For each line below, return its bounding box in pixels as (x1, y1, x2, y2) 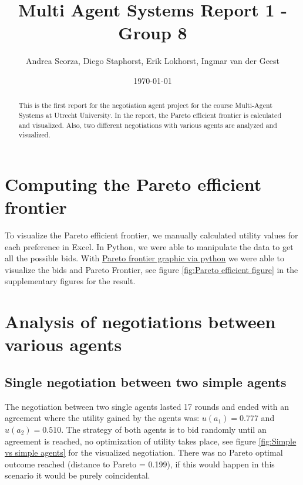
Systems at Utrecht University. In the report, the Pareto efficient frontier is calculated (18, 110, 281, 120)
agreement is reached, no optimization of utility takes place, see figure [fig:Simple (5, 435, 297, 447)
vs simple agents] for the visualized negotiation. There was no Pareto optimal (5, 446, 283, 459)
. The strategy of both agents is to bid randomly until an (61, 423, 267, 435)
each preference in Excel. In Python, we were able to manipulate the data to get (5, 240, 294, 252)
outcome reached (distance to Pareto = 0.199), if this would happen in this (5, 457, 275, 470)
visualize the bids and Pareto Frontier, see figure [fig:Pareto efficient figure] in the (5, 263, 298, 275)
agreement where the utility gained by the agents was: (5, 412, 200, 424)
